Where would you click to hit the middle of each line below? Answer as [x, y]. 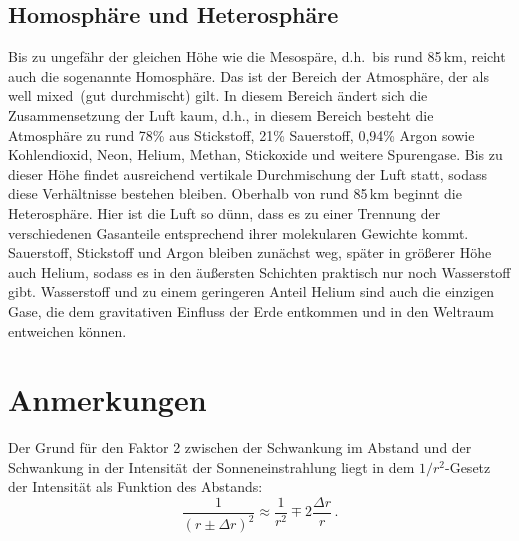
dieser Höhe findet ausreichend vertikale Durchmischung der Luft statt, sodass [248, 173]
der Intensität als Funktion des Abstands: [135, 486]
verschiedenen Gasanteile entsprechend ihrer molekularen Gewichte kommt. [238, 232]
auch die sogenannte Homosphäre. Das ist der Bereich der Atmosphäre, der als [248, 75]
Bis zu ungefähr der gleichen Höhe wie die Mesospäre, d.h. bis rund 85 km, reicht [257, 56]
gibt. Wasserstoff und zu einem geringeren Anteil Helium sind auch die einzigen [251, 291]
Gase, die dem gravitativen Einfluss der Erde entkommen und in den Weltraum [251, 310]
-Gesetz [468, 466]
